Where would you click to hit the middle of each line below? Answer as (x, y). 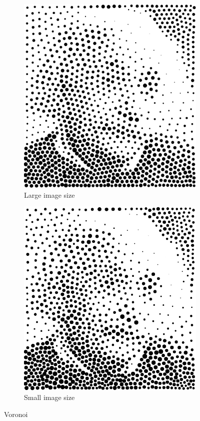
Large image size (49, 194)
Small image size (49, 397)
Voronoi (16, 414)
